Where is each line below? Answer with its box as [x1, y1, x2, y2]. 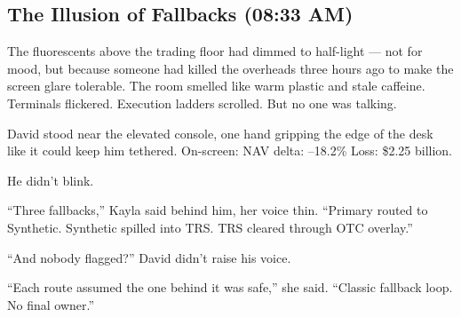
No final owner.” [7, 295, 95, 313]
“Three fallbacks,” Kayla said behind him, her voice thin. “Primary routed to [7, 201, 428, 219]
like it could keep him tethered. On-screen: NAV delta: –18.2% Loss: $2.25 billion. [7, 141, 452, 160]
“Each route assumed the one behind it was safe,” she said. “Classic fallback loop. [7, 278, 453, 297]
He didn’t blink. [7, 170, 94, 189]
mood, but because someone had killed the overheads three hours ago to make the [7, 59, 454, 77]
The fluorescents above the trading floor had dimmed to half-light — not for [7, 42, 423, 60]
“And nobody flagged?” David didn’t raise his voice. [7, 248, 291, 266]
